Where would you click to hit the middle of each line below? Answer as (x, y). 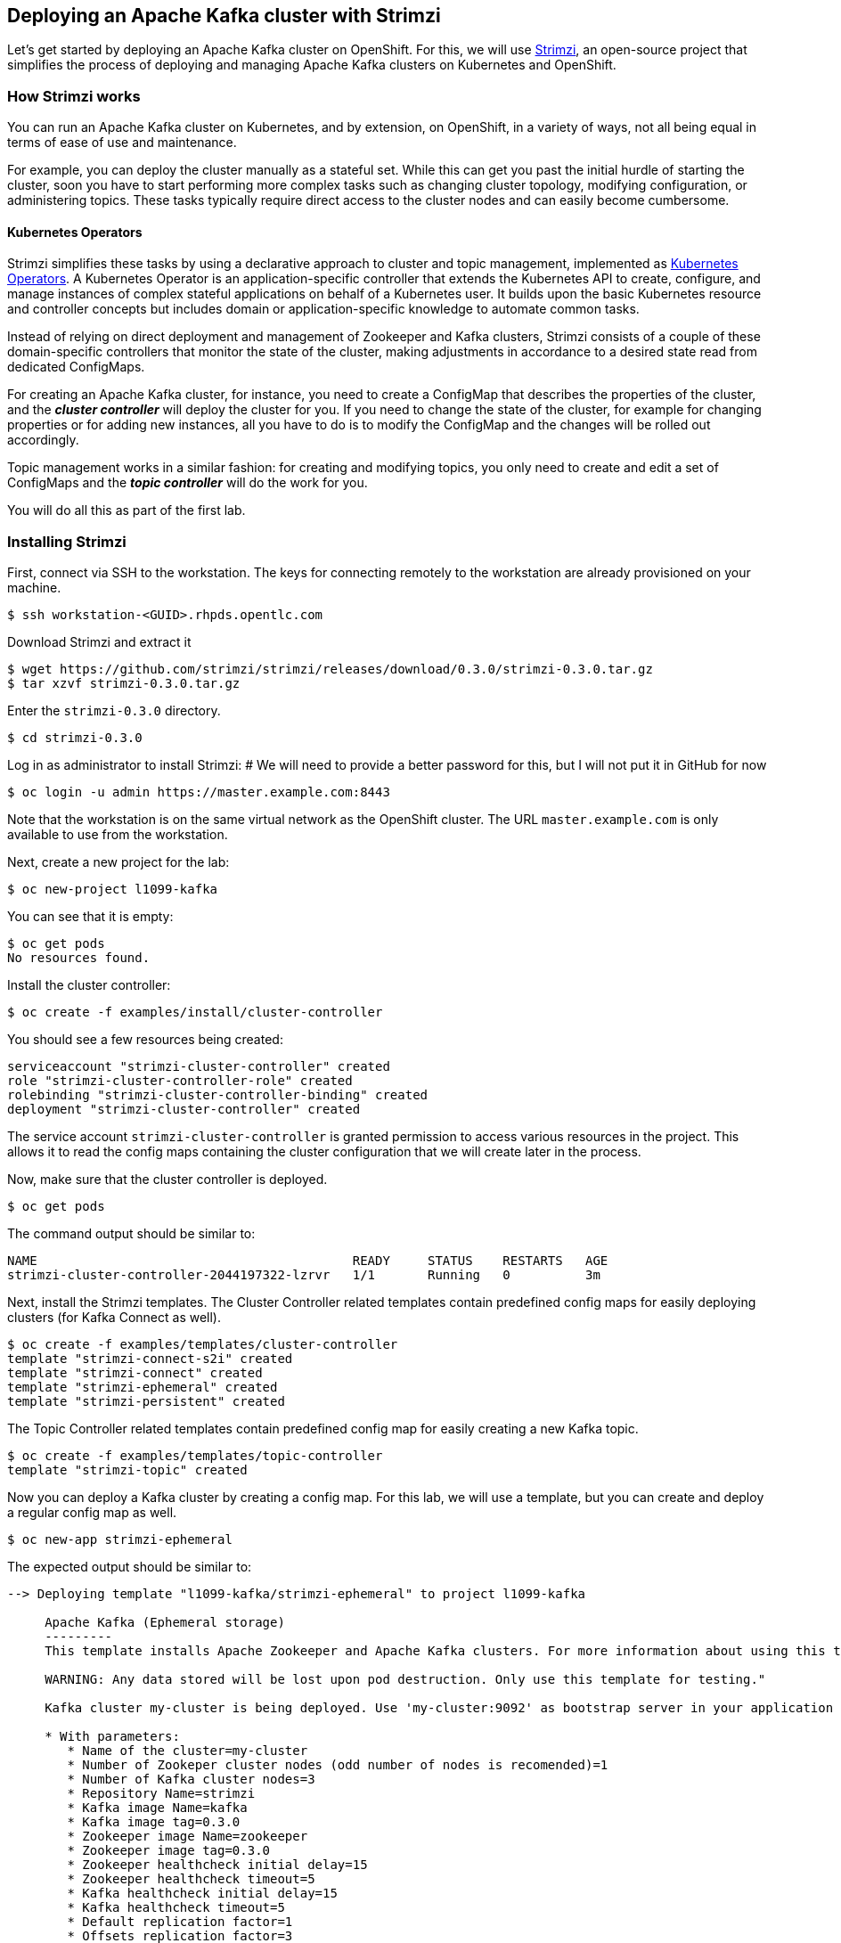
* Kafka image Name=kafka (157, 1808)
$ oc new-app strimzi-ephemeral (120, 1540)
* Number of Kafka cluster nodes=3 (191, 1780)
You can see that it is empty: (90, 917)
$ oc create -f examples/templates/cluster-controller (203, 1345)
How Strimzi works (74, 96)
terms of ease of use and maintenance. (122, 143)
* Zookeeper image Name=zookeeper (188, 1837)
